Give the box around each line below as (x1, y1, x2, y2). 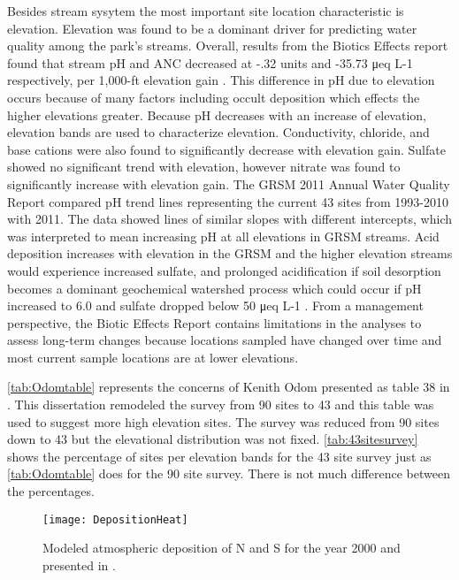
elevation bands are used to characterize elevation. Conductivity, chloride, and (7, 123, 430, 141)
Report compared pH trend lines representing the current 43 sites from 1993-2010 (7, 192, 448, 210)
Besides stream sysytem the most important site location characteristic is (7, 2, 404, 19)
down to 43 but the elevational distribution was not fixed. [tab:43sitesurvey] (7, 430, 418, 448)
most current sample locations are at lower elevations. (7, 347, 299, 366)
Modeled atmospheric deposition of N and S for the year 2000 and (42, 538, 401, 557)
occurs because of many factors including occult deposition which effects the (7, 88, 420, 106)
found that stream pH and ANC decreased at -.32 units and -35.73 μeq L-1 (7, 53, 413, 72)
